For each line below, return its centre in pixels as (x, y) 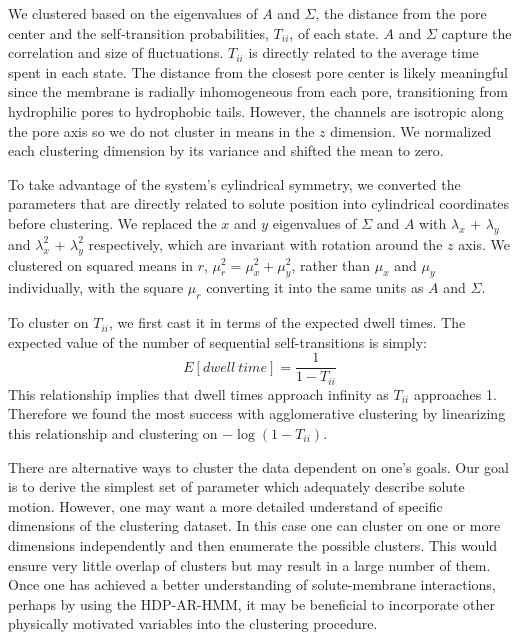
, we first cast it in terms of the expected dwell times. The (287, 322)
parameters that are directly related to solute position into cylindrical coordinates (259, 203)
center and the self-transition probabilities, (138, 32)
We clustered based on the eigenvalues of (133, 13)
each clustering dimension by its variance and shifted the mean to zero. (226, 150)
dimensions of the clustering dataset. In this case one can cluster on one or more (254, 525)
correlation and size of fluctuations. (116, 52)
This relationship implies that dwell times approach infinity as (198, 393)
